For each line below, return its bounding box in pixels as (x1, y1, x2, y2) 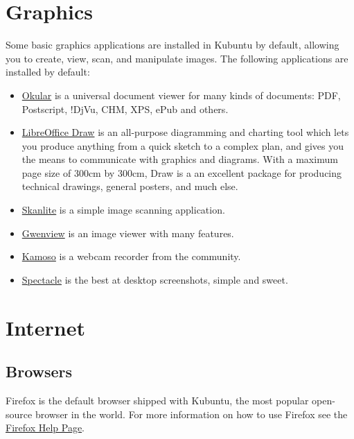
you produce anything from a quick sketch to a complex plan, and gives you (21, 138, 344, 153)
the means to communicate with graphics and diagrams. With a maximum (21, 152, 338, 166)
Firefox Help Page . (6, 420, 85, 435)
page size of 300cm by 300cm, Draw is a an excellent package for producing (21, 165, 342, 180)
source (6, 406, 33, 421)
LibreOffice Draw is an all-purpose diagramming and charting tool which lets (21, 125, 349, 139)
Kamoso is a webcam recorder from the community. (21, 249, 241, 264)
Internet (6, 313, 85, 341)
